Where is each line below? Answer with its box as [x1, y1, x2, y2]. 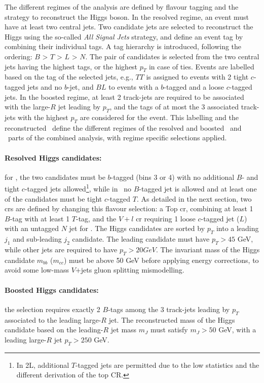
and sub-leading [13, 234, 62, 244]
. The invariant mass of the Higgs [156, 244, 260, 254]
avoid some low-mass [5, 264, 69, 275]
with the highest [18, 111, 68, 122]
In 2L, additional [16, 359, 69, 370]
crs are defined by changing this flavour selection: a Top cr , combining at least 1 [5, 203, 253, 214]
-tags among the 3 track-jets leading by [108, 303, 230, 314]
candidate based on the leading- [5, 324, 103, 335]
